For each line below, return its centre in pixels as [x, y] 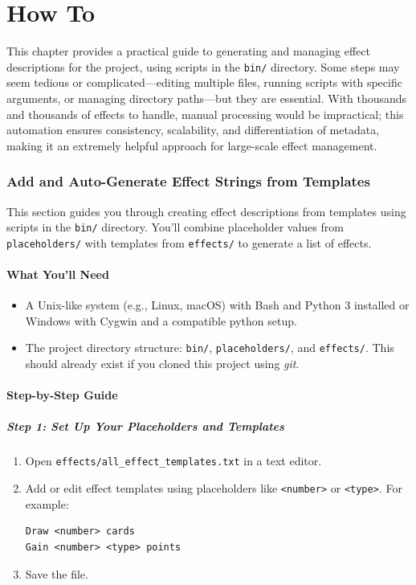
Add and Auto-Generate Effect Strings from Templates [188, 181]
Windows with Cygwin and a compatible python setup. [161, 320]
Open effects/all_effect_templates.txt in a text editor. [173, 461]
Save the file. [57, 573]
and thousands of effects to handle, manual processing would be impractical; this [205, 114]
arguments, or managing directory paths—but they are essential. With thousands [207, 98]
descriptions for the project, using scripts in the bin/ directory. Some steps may [203, 66]
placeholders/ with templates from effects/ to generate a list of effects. [189, 242]
